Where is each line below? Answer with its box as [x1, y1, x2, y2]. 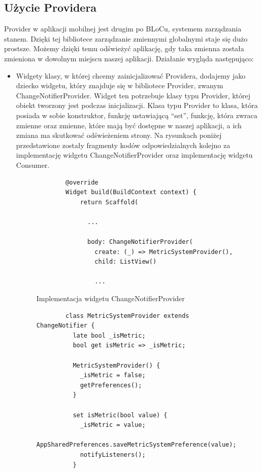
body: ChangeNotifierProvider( [87, 238, 193, 246]
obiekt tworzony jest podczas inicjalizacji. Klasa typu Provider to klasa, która [16, 100, 258, 111]
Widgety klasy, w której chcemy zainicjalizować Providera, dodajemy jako [16, 70, 246, 81]
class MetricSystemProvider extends [65, 312, 189, 319]
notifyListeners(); [80, 451, 146, 458]
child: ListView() [94, 258, 157, 266]
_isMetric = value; [80, 421, 146, 429]
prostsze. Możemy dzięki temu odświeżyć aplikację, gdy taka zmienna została [4, 43, 244, 54]
